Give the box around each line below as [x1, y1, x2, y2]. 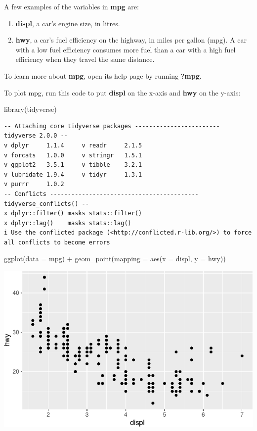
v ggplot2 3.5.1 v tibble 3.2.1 [4, 161, 142, 169]
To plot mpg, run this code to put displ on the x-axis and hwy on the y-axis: [4, 87, 241, 97]
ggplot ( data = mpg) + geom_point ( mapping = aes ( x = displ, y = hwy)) [4, 253, 226, 264]
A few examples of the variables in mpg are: [4, 1, 139, 11]
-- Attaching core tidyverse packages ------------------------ [4, 122, 220, 130]
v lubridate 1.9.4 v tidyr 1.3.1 [4, 171, 142, 178]
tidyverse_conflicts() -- [4, 200, 89, 207]
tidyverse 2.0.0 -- [4, 132, 68, 140]
